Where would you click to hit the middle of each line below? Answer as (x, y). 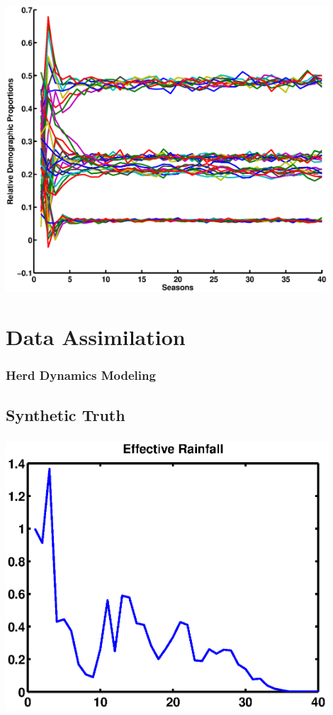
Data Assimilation (96, 337)
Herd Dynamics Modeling (81, 375)
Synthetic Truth (66, 414)
